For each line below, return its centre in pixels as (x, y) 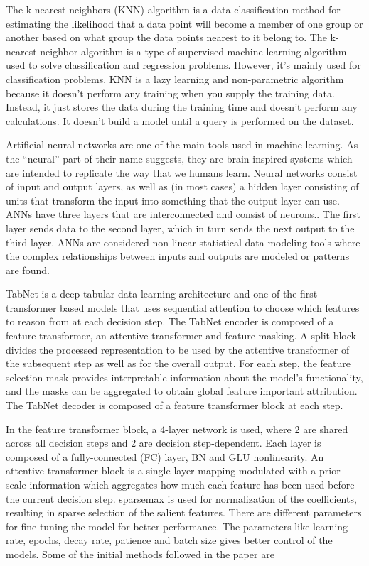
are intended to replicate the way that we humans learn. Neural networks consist (182, 172)
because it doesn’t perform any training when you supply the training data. (170, 93)
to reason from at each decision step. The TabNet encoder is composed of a (170, 321)
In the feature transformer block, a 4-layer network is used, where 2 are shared (177, 429)
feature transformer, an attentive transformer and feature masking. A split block (181, 336)
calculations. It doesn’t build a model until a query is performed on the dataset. (180, 120)
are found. (28, 270)
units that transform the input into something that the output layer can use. (173, 200)
